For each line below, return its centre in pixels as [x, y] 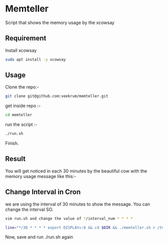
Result [15, 159]
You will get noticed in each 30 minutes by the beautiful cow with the [76, 171]
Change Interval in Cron [43, 192]
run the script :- [21, 124]
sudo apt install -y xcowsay [35, 59]
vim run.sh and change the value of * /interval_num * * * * [69, 218]
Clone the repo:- [22, 87]
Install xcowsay [21, 50]
